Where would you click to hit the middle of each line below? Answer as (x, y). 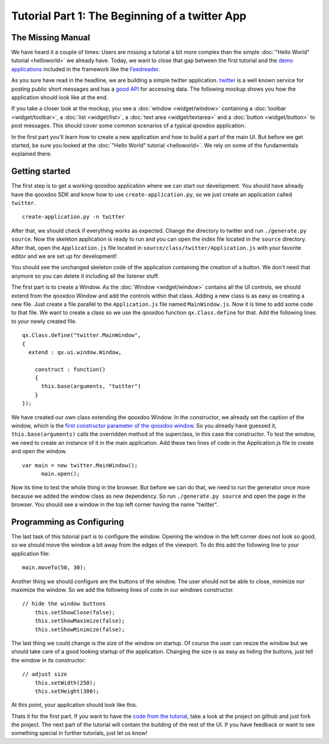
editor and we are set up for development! (64, 256)
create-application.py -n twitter (73, 217)
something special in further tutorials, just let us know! (79, 733)
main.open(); (61, 473)
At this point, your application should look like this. (74, 705)
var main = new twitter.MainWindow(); (80, 465)
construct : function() (70, 369)
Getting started (41, 172)
